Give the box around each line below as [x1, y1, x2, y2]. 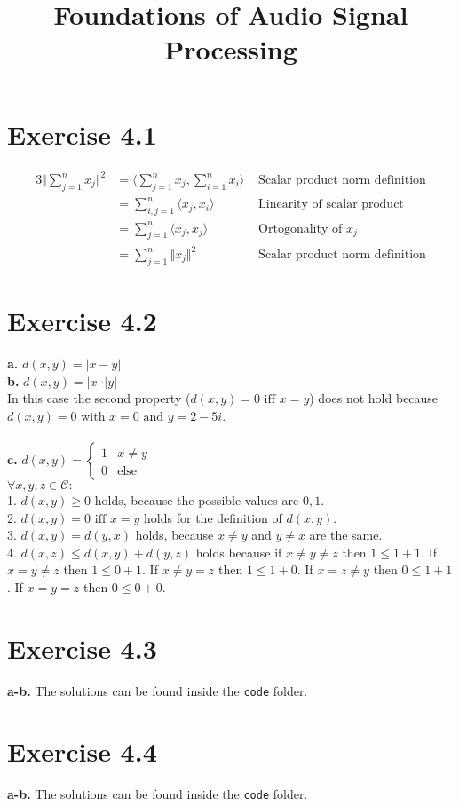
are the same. [309, 525, 383, 544]
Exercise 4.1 [7, 115, 157, 152]
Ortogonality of [258, 222, 343, 235]
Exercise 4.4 [7, 733, 157, 770]
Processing [164, 31, 297, 67]
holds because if [195, 542, 282, 561]
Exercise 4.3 [7, 629, 157, 666]
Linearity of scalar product [258, 198, 404, 211]
